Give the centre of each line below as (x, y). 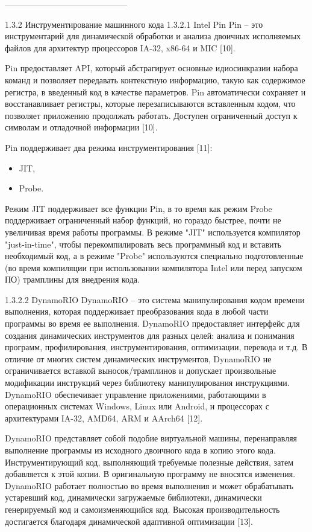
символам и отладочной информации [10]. (81, 127)
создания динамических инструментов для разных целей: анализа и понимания (150, 335)
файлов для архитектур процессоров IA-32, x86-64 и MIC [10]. (120, 47)
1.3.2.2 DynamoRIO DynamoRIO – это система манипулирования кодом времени (155, 299)
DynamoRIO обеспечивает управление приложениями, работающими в (136, 394)
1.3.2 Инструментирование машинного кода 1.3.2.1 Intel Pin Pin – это (134, 24)
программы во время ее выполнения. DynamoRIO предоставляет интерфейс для (152, 323)
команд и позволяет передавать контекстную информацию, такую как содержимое (155, 79)
